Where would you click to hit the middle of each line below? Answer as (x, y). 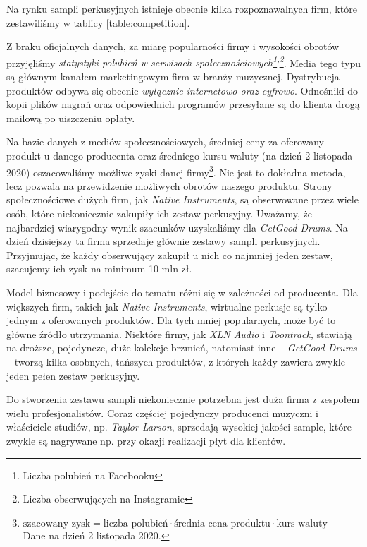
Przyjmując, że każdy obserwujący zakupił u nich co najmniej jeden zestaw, (170, 254)
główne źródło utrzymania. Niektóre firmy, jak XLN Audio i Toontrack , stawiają (179, 333)
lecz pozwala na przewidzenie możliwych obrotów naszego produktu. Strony (169, 185)
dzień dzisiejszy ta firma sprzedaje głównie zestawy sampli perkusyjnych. (163, 241)
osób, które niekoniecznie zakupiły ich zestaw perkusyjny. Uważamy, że (159, 214)
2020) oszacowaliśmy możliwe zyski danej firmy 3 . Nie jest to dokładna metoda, (176, 171)
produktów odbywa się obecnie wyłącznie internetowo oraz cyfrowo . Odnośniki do (182, 90)
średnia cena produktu (222, 523)
